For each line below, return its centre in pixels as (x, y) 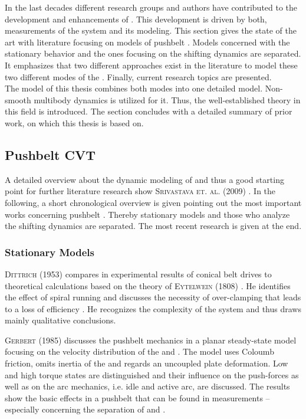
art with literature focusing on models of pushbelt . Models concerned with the (147, 42)
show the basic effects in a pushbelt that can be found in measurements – (137, 397)
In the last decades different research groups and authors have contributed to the (151, 7)
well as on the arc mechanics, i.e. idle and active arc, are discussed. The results (147, 386)
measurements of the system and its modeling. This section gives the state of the (151, 30)
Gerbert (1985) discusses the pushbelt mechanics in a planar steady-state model (151, 340)
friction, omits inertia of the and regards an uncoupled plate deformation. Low (147, 363)
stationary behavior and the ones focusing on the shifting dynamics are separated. (153, 53)
